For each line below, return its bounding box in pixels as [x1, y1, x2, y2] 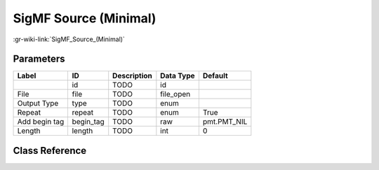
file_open [160, 90, 191, 99]
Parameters [13, 53, 65, 65]
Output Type [17, 99, 59, 108]
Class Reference [13, 144, 87, 157]
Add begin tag [17, 117, 65, 127]
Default [202, 71, 228, 80]
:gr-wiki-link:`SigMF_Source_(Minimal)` [13, 35, 126, 43]
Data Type [160, 71, 196, 80]
